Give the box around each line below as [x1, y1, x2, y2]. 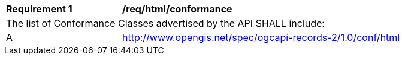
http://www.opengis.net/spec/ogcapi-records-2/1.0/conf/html [122, 31, 400, 43]
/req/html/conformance [122, 3, 232, 15]
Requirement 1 [6, 3, 72, 15]
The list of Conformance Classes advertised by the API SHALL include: [6, 17, 325, 29]
